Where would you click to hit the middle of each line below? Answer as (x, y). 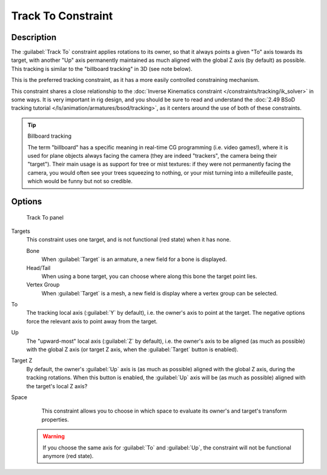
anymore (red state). (68, 456)
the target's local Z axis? (57, 386)
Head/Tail (38, 268)
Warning (54, 436)
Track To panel (45, 217)
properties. (55, 419)
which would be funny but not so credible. (80, 181)
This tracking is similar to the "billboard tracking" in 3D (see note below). (102, 69)
